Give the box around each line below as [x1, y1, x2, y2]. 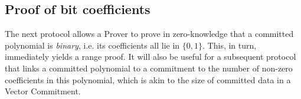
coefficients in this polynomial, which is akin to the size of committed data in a [5, 73, 291, 86]
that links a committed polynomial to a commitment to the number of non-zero [5, 62, 293, 74]
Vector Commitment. [5, 85, 81, 97]
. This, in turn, [202, 39, 257, 51]
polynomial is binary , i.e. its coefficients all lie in [5, 39, 180, 51]
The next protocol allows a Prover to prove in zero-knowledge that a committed [5, 28, 294, 40]
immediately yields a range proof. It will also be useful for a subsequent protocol [5, 50, 296, 63]
